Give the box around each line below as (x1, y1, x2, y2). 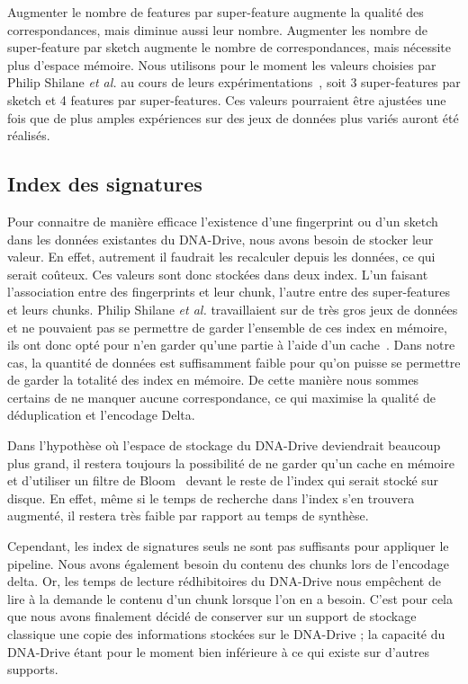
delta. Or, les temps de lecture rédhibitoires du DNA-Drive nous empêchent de (7, 572, 441, 591)
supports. (7, 660, 58, 679)
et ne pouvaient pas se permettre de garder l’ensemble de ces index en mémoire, (7, 317, 447, 336)
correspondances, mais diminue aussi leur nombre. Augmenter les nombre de (7, 20, 427, 39)
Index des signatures (7, 170, 202, 198)
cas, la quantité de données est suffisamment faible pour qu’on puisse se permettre (7, 352, 461, 371)
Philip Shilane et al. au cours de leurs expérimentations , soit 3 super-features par (7, 73, 461, 92)
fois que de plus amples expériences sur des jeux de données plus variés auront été (7, 108, 459, 127)
